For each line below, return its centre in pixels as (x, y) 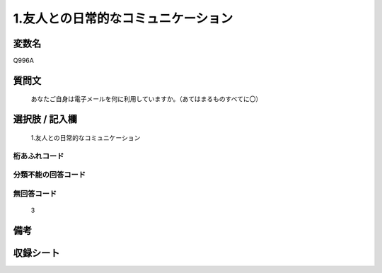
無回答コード (35, 193)
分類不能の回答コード (50, 175)
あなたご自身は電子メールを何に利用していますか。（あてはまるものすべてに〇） (146, 99)
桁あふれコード (39, 156)
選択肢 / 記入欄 (45, 119)
